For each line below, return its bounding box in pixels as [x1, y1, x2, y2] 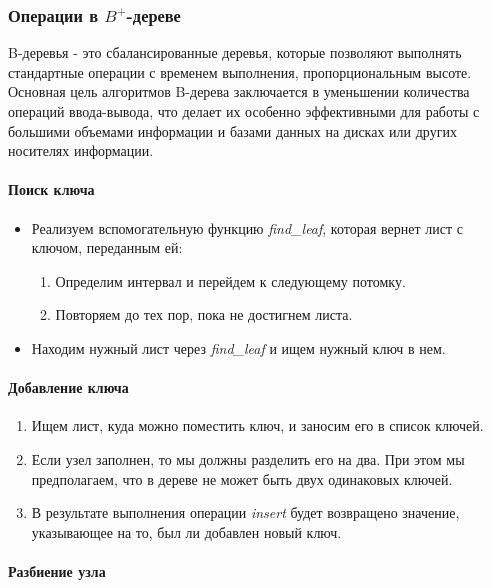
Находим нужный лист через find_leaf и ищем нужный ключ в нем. [31, 337, 446, 358]
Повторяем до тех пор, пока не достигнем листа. [55, 304, 353, 325]
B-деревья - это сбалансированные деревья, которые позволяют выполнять [8, 42, 462, 63]
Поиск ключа [8, 179, 95, 200]
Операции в [8, 2, 99, 27]
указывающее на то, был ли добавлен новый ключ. [31, 521, 342, 542]
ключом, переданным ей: [31, 237, 183, 258]
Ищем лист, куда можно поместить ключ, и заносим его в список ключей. [31, 415, 484, 436]
